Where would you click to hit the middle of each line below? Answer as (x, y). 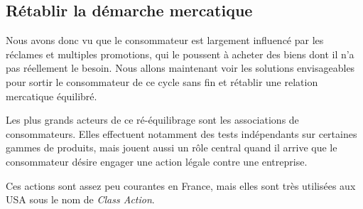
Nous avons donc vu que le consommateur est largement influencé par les (165, 40)
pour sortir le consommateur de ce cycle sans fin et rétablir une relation (162, 81)
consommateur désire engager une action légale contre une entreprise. (157, 161)
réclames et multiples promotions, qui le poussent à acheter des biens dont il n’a (180, 54)
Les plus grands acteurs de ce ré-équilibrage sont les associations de (152, 120)
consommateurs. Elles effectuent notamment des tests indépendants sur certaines (181, 133)
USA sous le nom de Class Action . (80, 199)
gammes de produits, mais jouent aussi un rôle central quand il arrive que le (172, 148)
